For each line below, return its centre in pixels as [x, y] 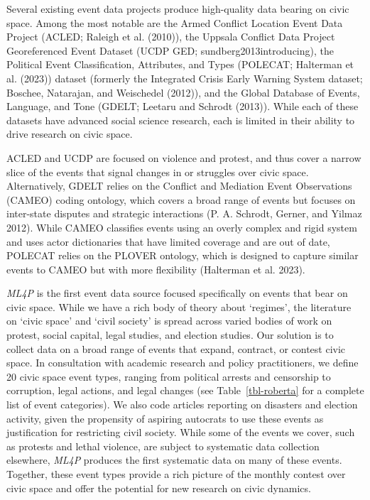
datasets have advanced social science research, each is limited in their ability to [181, 120]
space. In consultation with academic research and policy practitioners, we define [183, 363]
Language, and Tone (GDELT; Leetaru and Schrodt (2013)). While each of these [183, 106]
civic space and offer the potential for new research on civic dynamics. [159, 488]
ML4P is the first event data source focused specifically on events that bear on [177, 293]
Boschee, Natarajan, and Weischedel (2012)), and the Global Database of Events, [183, 92]
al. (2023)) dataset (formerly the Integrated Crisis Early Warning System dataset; [185, 78]
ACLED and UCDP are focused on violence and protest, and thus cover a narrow [184, 157]
